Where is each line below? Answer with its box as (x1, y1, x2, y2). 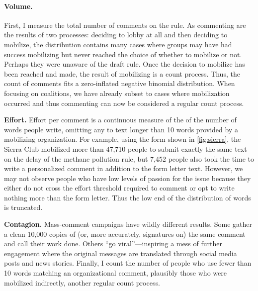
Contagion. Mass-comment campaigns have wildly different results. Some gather (4, 219, 253, 229)
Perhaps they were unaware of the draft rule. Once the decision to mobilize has (4, 59, 245, 69)
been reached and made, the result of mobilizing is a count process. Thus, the (4, 68, 240, 79)
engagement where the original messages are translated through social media (4, 248, 237, 258)
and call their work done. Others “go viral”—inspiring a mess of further (4, 238, 222, 249)
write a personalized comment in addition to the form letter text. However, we (4, 163, 243, 174)
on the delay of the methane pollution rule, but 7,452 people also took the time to (4, 153, 254, 164)
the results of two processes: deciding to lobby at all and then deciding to (4, 29, 228, 40)
